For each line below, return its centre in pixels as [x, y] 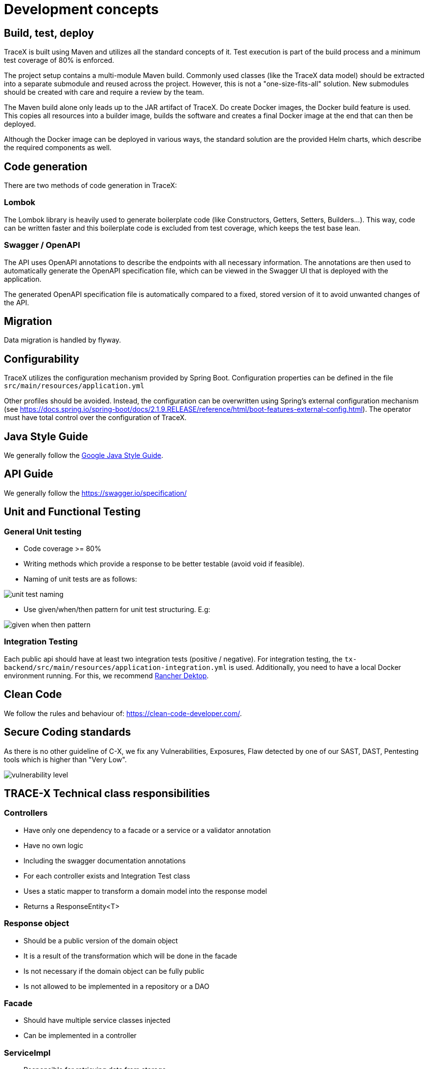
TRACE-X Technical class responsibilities [107, 793]
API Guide [29, 474]
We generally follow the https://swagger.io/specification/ [95, 493]
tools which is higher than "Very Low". [65, 759]
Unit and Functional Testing [72, 512]
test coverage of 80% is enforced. [59, 60]
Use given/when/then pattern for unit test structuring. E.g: [117, 610]
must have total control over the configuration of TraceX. [95, 418]
